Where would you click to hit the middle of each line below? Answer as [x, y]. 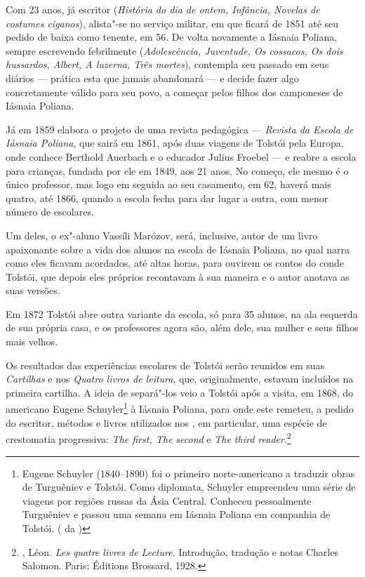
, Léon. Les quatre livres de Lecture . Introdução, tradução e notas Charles [180, 551]
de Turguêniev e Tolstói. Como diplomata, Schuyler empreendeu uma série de [189, 487]
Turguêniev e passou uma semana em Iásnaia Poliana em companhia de [176, 514]
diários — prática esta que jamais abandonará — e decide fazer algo [152, 78]
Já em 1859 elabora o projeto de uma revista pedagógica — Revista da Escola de [180, 129]
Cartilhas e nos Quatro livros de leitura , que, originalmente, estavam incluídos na [180, 379]
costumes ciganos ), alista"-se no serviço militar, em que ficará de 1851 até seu [172, 23]
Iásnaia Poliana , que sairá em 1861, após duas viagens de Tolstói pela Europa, [175, 143]
